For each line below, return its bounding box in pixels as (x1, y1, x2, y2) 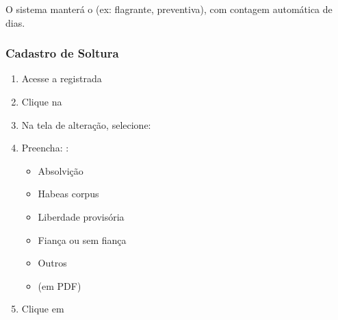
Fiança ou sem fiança (38, 232, 127, 247)
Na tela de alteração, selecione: (21, 117, 151, 132)
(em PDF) (38, 278, 81, 293)
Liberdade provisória (38, 209, 125, 223)
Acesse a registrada (21, 71, 102, 86)
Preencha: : (21, 140, 69, 155)
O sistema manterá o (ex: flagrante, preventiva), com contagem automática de (5, 2, 333, 16)
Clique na (21, 95, 62, 108)
